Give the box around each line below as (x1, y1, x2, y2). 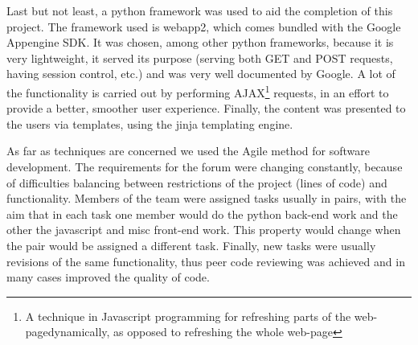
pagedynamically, (25, 323, 110, 340)
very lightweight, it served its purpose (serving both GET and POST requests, (6, 49, 393, 66)
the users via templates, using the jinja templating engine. (6, 115, 293, 132)
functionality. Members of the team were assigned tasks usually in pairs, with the (6, 190, 407, 207)
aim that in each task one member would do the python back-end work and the (6, 205, 398, 222)
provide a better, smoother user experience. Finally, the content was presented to (6, 100, 406, 117)
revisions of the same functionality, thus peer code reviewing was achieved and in (6, 253, 405, 269)
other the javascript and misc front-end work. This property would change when (6, 221, 401, 238)
